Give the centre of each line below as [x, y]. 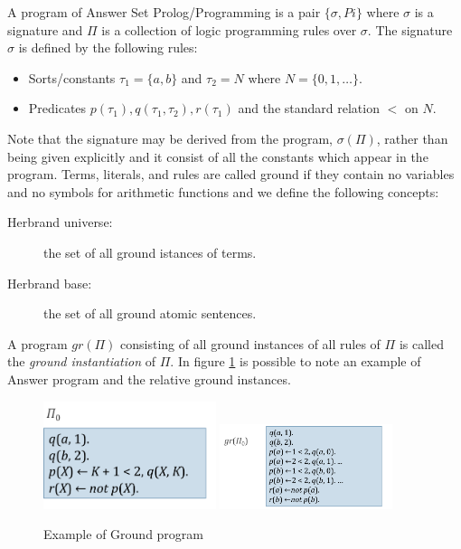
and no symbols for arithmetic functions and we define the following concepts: [223, 191]
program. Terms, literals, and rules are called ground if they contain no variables [231, 174]
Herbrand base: [50, 283]
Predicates [57, 108]
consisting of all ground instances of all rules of [250, 343]
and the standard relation [309, 108]
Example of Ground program [124, 534]
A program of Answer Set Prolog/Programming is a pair [164, 12]
